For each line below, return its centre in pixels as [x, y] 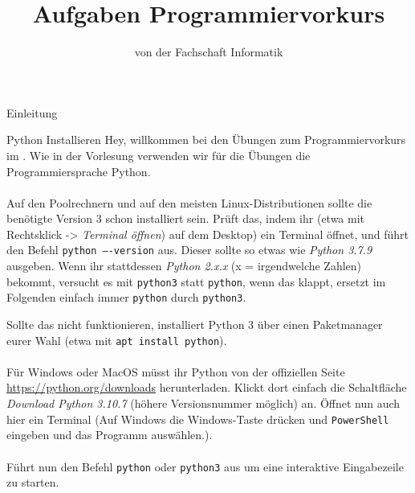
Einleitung [32, 112]
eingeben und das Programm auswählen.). [110, 435]
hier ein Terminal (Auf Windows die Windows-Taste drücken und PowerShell [198, 419]
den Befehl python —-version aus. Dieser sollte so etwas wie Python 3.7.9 [189, 250]
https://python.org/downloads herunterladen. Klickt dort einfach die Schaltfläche [207, 387]
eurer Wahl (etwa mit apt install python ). [117, 340]
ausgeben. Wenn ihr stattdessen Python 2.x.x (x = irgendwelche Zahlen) [184, 266]
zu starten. [33, 482]
